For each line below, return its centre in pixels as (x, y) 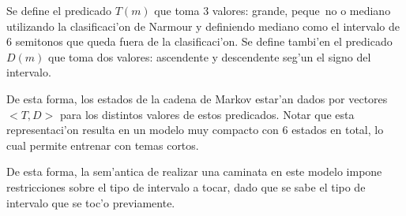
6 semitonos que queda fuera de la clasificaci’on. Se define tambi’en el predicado (199, 41)
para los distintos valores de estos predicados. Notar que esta (207, 114)
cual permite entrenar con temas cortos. (103, 145)
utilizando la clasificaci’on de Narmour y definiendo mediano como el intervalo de (203, 26)
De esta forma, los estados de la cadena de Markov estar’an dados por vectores (197, 98)
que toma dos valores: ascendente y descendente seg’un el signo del (210, 56)
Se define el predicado (59, 10)
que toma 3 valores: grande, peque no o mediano (273, 10)
